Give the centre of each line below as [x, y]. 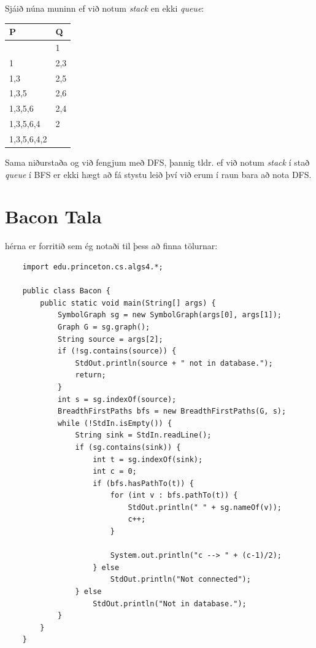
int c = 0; [115, 472]
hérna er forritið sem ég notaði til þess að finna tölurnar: [111, 246]
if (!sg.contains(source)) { [117, 351]
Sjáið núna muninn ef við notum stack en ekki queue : [105, 8]
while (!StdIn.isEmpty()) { [115, 423]
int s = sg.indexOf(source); [117, 399]
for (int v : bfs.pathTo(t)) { [174, 496]
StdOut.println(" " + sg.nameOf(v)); [205, 507]
